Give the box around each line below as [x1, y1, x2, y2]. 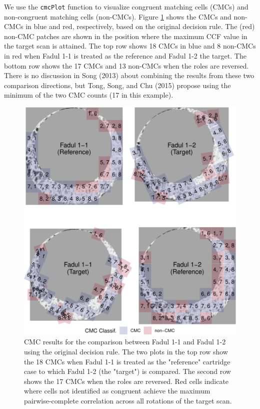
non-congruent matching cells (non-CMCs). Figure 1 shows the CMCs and [4, 11, 231, 22]
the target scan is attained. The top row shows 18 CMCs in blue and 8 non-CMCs [4, 41, 256, 51]
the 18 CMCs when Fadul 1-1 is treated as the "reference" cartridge [24, 356, 230, 366]
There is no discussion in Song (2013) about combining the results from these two [4, 70, 254, 81]
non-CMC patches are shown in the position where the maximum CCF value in [4, 31, 247, 41]
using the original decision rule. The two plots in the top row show [24, 346, 228, 356]
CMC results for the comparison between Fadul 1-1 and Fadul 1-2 [24, 336, 226, 347]
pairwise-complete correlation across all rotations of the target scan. [24, 395, 232, 405]
